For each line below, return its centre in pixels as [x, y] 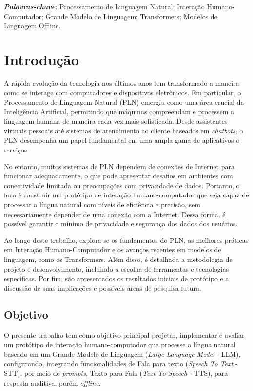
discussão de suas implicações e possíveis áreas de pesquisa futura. [103, 288]
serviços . [18, 150]
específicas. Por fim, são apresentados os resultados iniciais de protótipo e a [117, 278]
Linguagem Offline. [32, 26]
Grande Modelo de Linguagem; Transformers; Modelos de [131, 16]
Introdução [41, 59]
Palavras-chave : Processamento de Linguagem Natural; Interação [104, 6]
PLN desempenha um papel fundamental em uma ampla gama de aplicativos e [122, 140]
